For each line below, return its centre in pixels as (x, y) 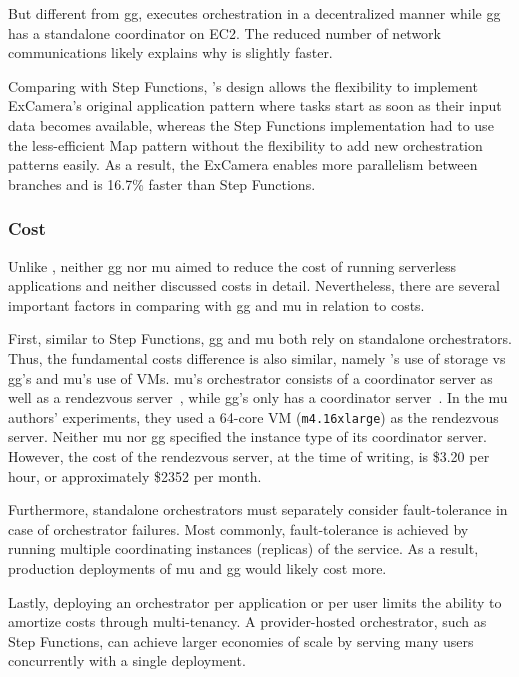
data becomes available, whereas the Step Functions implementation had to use (251, 124)
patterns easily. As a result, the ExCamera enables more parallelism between (243, 164)
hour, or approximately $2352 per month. (135, 475)
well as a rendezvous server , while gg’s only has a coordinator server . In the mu (258, 397)
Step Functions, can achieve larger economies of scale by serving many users (241, 640)
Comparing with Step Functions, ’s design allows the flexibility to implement (243, 85)
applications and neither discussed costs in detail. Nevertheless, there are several (254, 285)
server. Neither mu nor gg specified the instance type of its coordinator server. (248, 436)
